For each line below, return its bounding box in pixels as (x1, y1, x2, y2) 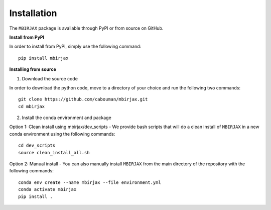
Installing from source (9, 66, 56, 72)
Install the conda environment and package (22, 115, 111, 121)
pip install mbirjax (18, 55, 69, 61)
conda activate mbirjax (18, 186, 77, 192)
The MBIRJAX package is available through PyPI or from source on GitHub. (9, 25, 164, 31)
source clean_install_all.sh (18, 150, 90, 155)
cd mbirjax (18, 103, 45, 109)
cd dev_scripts (18, 143, 56, 148)
